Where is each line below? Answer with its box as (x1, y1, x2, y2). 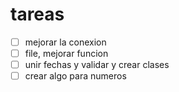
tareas (10, 3, 65, 26)
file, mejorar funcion (24, 48, 109, 59)
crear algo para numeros (24, 70, 127, 82)
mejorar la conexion (24, 36, 107, 48)
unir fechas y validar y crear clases (24, 59, 170, 71)
